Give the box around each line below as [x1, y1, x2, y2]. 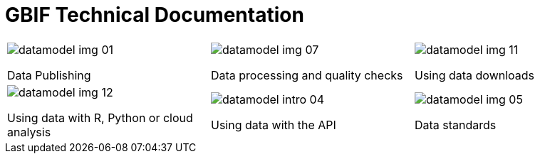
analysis [7, 124, 51, 139]
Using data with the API [210, 117, 336, 132]
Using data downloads [414, 67, 535, 82]
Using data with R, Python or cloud [7, 110, 193, 125]
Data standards [414, 117, 497, 132]
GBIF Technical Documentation [5, 3, 304, 27]
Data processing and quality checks [210, 67, 403, 82]
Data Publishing [7, 67, 91, 82]
